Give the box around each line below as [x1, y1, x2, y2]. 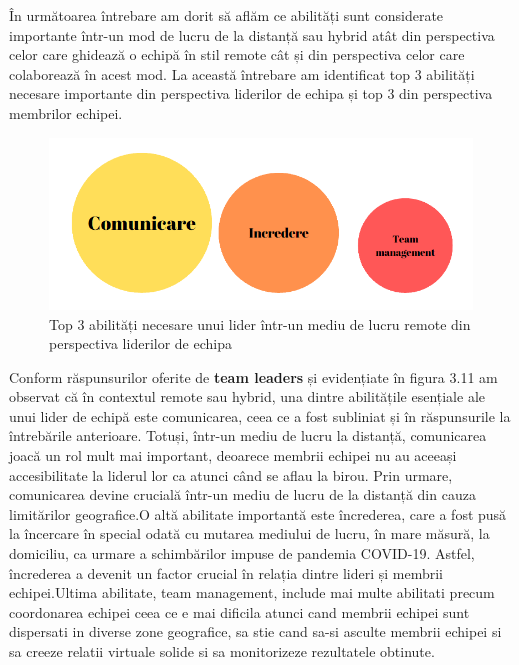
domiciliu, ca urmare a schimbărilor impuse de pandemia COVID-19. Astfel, [9, 543, 475, 564]
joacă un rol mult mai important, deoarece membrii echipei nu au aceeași [9, 445, 457, 466]
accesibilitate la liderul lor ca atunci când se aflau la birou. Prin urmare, [9, 464, 453, 485]
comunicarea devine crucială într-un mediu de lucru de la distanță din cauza [9, 484, 476, 505]
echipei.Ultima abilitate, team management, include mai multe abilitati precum [9, 582, 495, 603]
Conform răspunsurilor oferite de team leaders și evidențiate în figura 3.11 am [9, 366, 498, 387]
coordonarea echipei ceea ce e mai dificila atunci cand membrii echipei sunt [9, 601, 470, 622]
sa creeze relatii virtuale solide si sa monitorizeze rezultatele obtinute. [9, 641, 435, 662]
